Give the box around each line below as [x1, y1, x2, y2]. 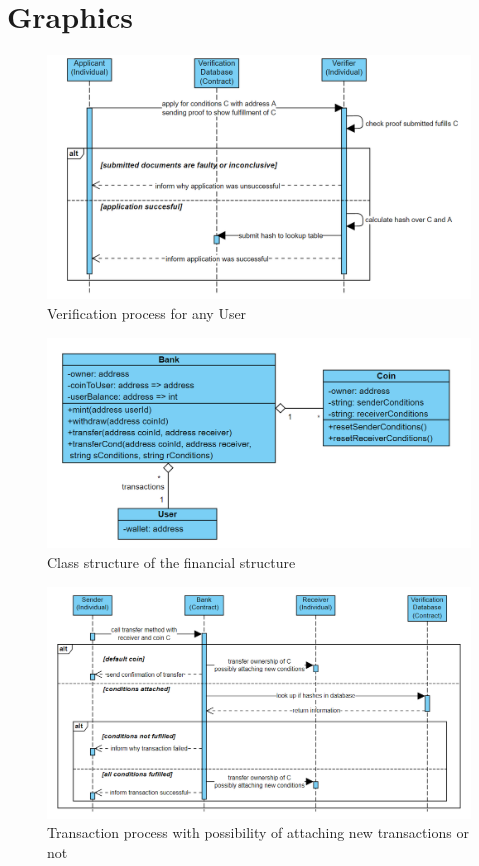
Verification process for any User [47, 303, 247, 324]
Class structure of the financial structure [47, 551, 296, 572]
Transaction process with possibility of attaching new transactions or [47, 822, 469, 843]
